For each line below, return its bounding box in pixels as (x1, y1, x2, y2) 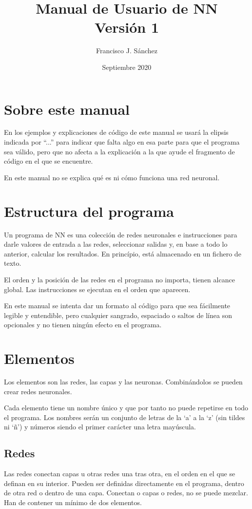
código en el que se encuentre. (4, 156, 93, 166)
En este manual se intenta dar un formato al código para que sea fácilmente (4, 300, 231, 311)
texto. (4, 258, 21, 268)
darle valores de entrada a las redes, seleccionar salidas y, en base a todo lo (4, 239, 228, 249)
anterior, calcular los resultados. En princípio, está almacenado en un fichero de (4, 248, 241, 258)
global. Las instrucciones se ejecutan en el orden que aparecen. (4, 284, 191, 294)
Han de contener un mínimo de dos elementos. (4, 497, 142, 507)
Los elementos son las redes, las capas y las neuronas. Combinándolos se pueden (4, 377, 243, 386)
